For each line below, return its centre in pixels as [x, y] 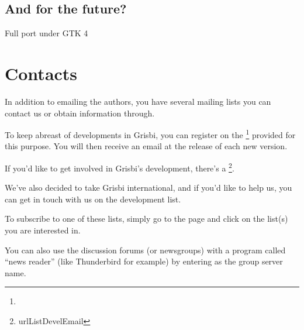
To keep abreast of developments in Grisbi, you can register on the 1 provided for [150, 134]
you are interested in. [43, 230]
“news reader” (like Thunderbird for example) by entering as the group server [144, 261]
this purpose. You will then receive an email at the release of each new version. [146, 146]
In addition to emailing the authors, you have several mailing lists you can [138, 101]
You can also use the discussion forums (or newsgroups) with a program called [145, 250]
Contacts [41, 73]
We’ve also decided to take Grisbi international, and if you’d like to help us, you [148, 188]
